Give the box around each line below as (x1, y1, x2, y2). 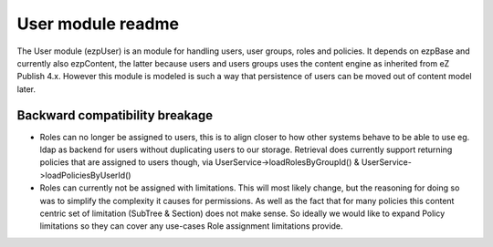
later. (16, 83, 37, 95)
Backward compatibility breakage (16, 108, 214, 123)
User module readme (16, 14, 180, 34)
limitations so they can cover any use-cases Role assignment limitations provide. (39, 221, 343, 232)
